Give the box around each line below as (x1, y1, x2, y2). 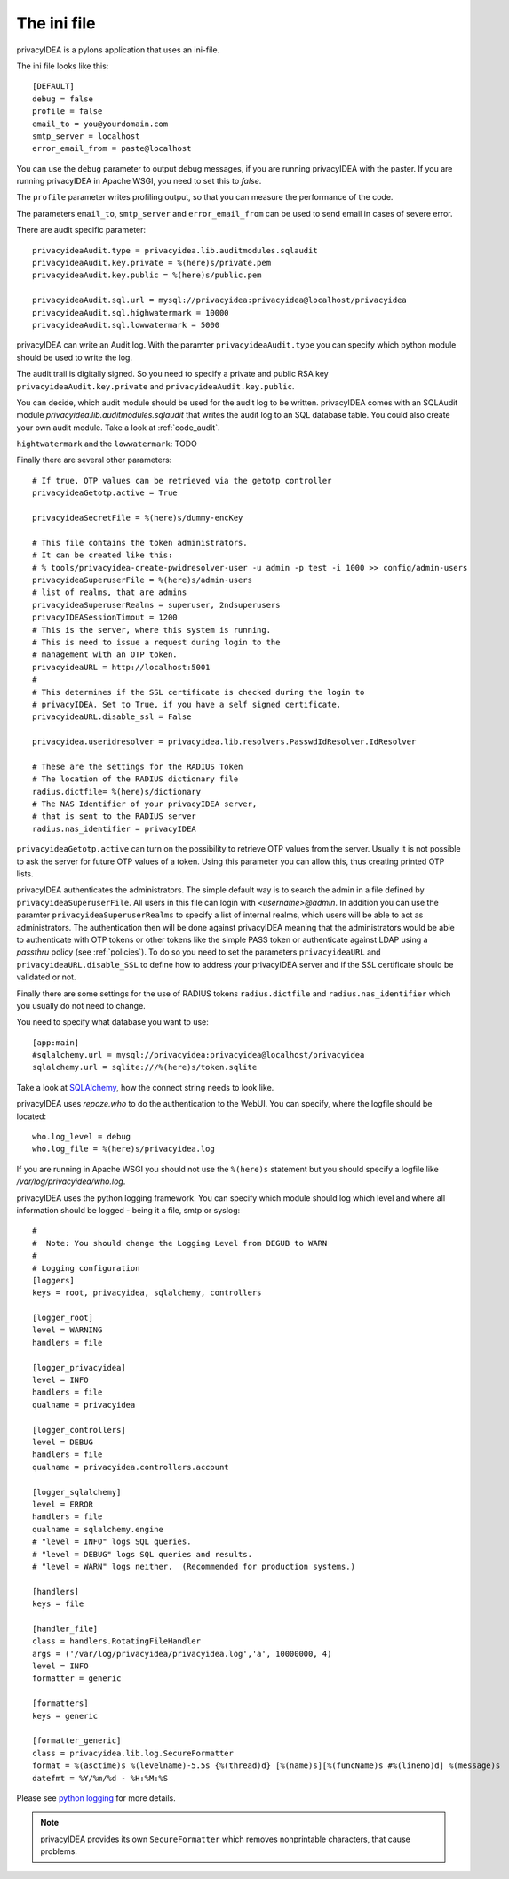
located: (16, 1111, 46, 1122)
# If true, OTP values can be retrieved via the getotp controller (32, 476, 332, 485)
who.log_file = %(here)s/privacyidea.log (32, 1144, 215, 1155)
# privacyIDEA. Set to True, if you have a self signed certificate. (32, 699, 342, 709)
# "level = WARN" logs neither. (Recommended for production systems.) (32, 1561, 355, 1571)
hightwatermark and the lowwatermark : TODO (16, 438, 197, 449)
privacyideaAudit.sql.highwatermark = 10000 (32, 308, 230, 317)
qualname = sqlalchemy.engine (32, 1524, 164, 1534)
